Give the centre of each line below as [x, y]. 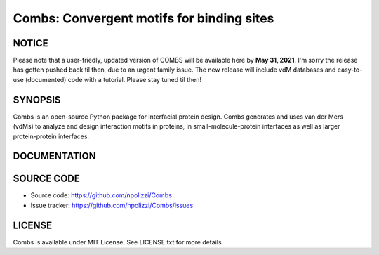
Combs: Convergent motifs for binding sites [144, 18]
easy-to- [350, 70]
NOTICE [31, 43]
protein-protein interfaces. [51, 136]
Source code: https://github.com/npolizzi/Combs [101, 195]
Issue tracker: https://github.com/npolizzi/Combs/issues [112, 205]
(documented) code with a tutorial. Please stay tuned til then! [113, 79]
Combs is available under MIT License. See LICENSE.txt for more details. [118, 242]
